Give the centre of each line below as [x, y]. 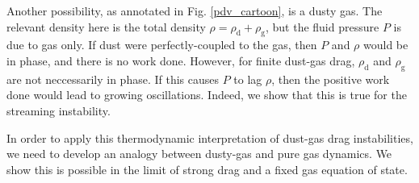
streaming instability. [59, 110]
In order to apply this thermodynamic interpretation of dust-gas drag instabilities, [210, 137]
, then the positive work [331, 79]
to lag [248, 79]
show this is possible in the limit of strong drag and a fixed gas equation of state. [207, 169]
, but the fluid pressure [322, 26]
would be [386, 45]
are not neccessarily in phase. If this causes [113, 79]
